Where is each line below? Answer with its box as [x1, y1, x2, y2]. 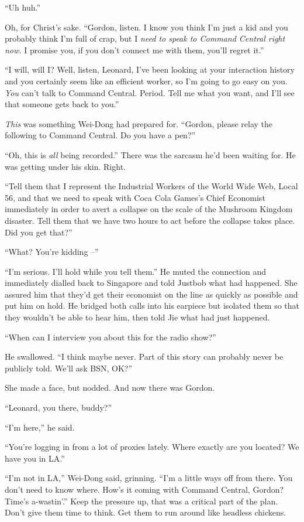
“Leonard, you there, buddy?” [5, 401, 112, 414]
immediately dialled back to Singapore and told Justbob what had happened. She [5, 277, 298, 289]
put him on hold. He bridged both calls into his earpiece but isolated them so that [5, 299, 300, 312]
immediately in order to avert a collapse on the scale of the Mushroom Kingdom [5, 203, 293, 215]
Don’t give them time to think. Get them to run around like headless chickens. [5, 506, 286, 518]
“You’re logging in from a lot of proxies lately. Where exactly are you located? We [5, 441, 299, 453]
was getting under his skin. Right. [5, 160, 126, 172]
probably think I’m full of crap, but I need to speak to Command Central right [5, 32, 285, 45]
